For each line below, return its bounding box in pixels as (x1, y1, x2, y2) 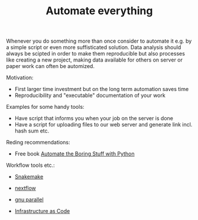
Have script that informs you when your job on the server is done (14, 115, 173, 122)
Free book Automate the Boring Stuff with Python (14, 150, 135, 157)
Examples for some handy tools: (6, 103, 85, 111)
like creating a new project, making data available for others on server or (6, 56, 183, 63)
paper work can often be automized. (6, 63, 95, 70)
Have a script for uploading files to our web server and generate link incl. (14, 121, 193, 128)
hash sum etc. (14, 127, 50, 134)
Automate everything (46, 4, 153, 18)
